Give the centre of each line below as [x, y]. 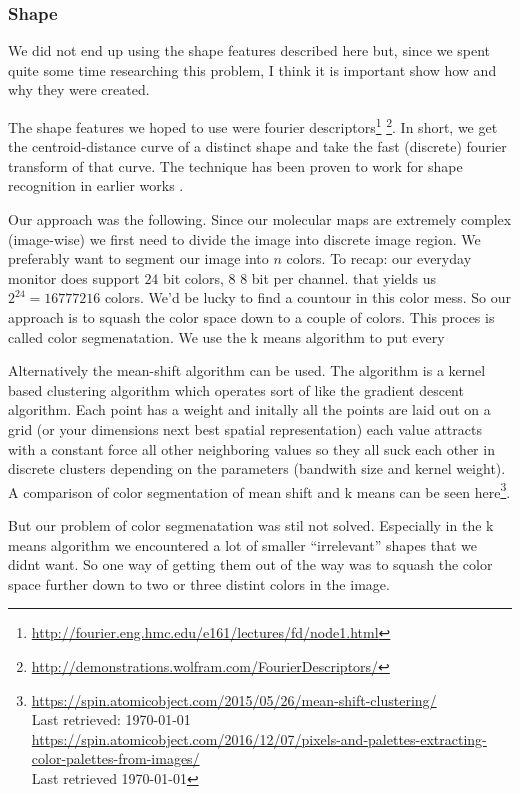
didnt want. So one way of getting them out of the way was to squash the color [250, 564]
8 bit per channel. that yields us [338, 277]
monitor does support [74, 277]
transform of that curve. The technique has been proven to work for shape [235, 165]
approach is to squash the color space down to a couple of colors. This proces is [251, 317]
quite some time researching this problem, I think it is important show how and [252, 69]
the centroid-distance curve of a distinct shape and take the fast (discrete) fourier [257, 146]
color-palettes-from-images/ [115, 758]
